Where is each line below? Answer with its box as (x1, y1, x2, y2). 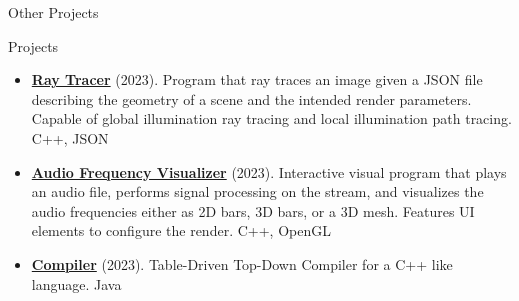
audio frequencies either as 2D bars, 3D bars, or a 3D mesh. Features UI (31, 200, 475, 221)
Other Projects (8, 2, 99, 22)
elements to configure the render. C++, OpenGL (31, 220, 331, 241)
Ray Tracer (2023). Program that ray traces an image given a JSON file (31, 69, 483, 90)
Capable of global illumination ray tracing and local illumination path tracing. (31, 108, 512, 129)
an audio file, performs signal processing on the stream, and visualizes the (31, 181, 484, 202)
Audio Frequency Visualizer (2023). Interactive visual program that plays (31, 161, 507, 182)
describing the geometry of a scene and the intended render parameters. (31, 88, 472, 109)
